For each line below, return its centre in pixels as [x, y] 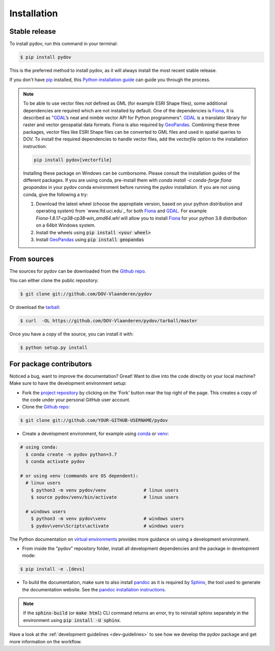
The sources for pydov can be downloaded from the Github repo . [78, 271]
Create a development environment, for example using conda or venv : [95, 433]
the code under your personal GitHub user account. [76, 400]
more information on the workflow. [46, 641]
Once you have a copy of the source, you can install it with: [72, 334]
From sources [32, 259]
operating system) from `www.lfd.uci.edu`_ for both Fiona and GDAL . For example [121, 211]
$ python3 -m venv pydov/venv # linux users [105, 490]
